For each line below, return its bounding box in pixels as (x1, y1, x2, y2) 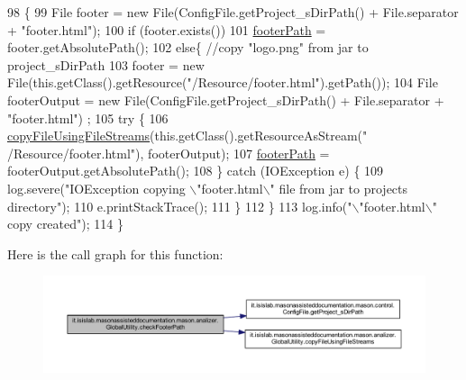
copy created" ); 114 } (7, 214, 123, 233)
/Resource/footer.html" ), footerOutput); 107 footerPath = (7, 143, 330, 162)
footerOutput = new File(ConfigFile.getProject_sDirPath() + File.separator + (7, 90, 444, 109)
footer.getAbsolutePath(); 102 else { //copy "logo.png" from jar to (7, 38, 369, 57)
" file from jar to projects (270, 178, 408, 197)
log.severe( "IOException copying (7, 178, 186, 197)
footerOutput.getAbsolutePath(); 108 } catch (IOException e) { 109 (7, 161, 384, 180)
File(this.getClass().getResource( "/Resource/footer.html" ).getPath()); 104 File (7, 73, 438, 92)
